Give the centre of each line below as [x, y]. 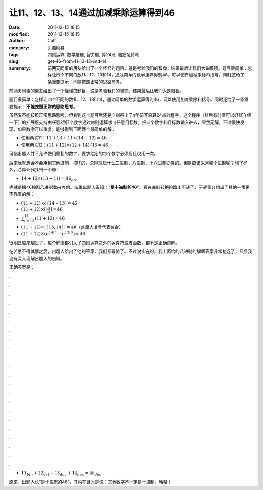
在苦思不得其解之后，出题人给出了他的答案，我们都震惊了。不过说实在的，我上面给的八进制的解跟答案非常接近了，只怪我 [131, 251]
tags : [14, 55]
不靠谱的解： [22, 194]
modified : [19, 34]
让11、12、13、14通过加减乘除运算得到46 [92, 13]
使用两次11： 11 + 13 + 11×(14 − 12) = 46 [64, 138]
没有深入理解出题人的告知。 [37, 258]
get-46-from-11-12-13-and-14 [77, 61]
